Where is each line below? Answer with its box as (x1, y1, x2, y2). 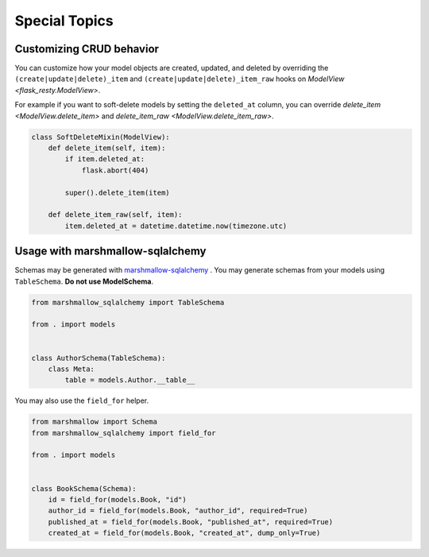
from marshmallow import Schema (31, 417, 158, 427)
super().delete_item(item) (64, 188, 170, 197)
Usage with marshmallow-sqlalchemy (14, 245, 207, 258)
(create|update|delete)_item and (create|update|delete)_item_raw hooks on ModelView (14, 74, 345, 83)
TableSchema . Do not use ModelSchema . (14, 277, 154, 286)
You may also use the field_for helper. (14, 396, 149, 405)
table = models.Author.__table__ (64, 376, 195, 385)
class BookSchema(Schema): (31, 484, 137, 493)
